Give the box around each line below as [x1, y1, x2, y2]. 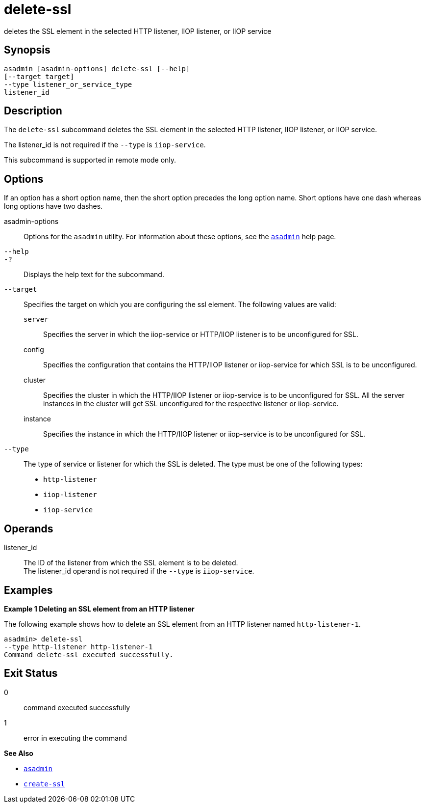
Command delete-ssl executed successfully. [4, 650, 174, 659]
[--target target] [4, 72, 75, 81]
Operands [4, 522, 53, 535]
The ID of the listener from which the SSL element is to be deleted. [24, 558, 238, 567]
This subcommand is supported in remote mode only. [4, 156, 176, 165]
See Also [4, 749, 33, 757]
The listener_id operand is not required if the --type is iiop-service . [24, 567, 254, 576]
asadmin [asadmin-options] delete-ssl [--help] [4, 64, 190, 73]
